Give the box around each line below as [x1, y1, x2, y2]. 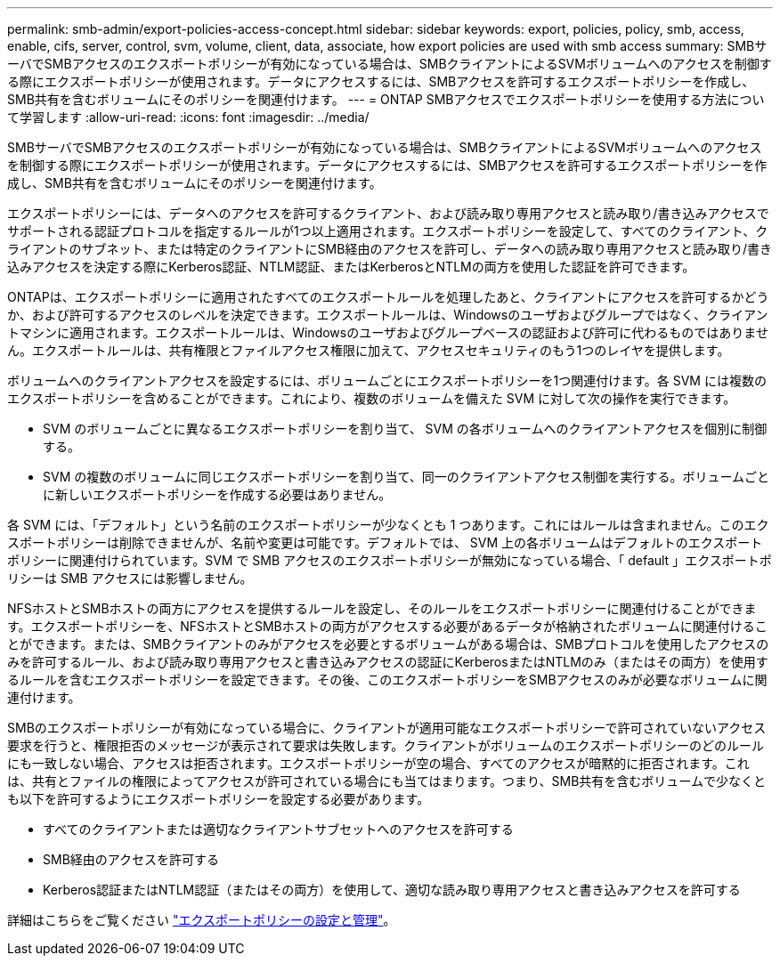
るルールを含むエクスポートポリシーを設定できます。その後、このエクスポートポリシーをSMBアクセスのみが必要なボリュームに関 [7, 672, 768, 687]
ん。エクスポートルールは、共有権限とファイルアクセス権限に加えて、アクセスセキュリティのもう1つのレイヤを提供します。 [7, 343, 730, 358]
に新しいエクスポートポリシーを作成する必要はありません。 [43, 487, 392, 502]
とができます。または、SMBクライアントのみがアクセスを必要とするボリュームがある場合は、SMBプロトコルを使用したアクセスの [7, 636, 769, 651]
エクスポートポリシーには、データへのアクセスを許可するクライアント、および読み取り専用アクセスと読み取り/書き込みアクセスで [7, 206, 769, 221]
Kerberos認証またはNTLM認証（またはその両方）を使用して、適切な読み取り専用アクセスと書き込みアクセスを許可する [43, 882, 741, 897]
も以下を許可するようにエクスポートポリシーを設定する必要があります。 [7, 791, 430, 806]
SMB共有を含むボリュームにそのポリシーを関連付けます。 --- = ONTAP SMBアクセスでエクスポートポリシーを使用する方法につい [7, 92, 765, 107]
